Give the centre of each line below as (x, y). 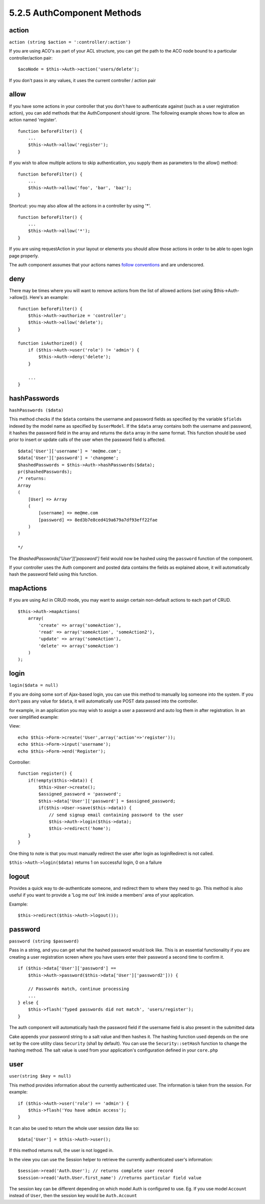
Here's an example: (49, 297)
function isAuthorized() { (50, 343)
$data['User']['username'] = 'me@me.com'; (70, 451)
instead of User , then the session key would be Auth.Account (73, 1196)
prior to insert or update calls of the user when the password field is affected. (87, 440)
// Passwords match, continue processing (79, 989)
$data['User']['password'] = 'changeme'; (68, 458)
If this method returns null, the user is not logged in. (61, 1150)
